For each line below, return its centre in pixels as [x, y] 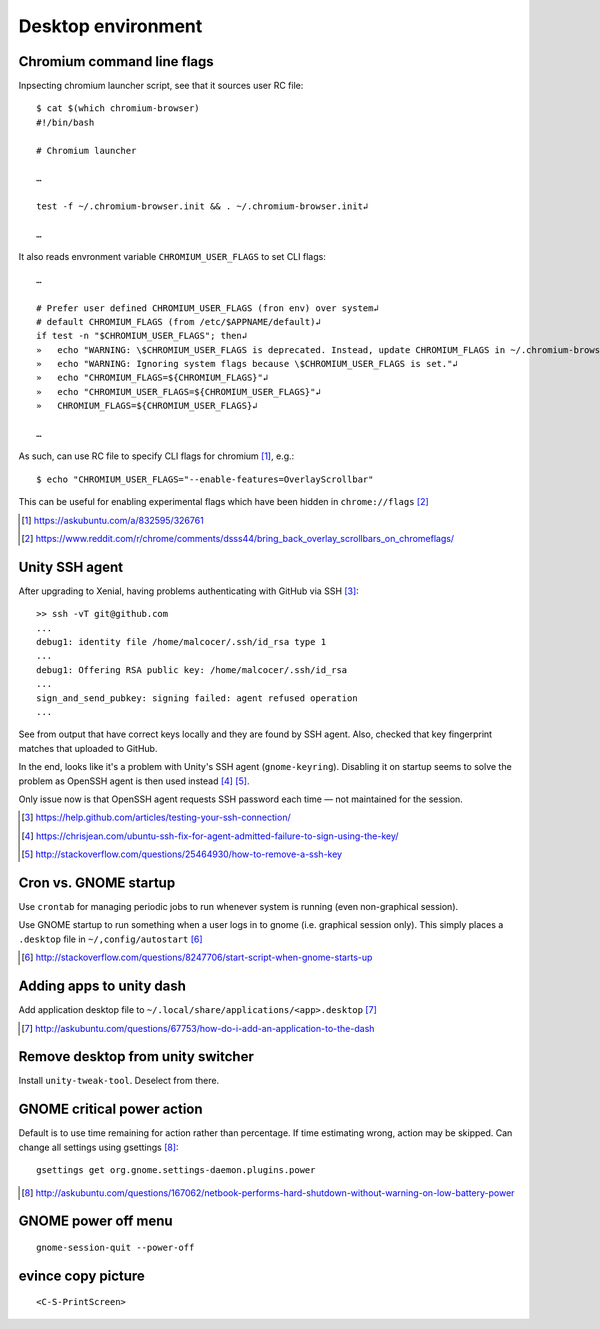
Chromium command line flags [116, 61]
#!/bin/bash [65, 122]
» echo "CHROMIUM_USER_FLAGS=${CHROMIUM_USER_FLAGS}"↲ [179, 391]
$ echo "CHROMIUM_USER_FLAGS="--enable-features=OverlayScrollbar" [205, 479]
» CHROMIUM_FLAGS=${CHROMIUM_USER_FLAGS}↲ [147, 406]
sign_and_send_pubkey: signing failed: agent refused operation [197, 698]
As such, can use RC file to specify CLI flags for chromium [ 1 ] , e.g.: [156, 456]
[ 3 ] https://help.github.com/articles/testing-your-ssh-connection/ [156, 817]
